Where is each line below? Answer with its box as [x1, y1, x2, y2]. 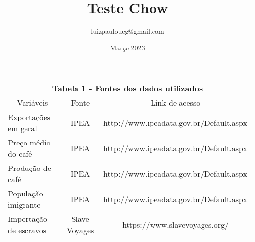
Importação [8, 213, 48, 225]
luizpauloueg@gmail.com [91, 26, 164, 36]
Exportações [8, 111, 51, 123]
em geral [8, 122, 37, 134]
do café [8, 148, 32, 160]
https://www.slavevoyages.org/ [122, 218, 229, 230]
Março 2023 [110, 42, 145, 52]
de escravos [8, 224, 46, 236]
